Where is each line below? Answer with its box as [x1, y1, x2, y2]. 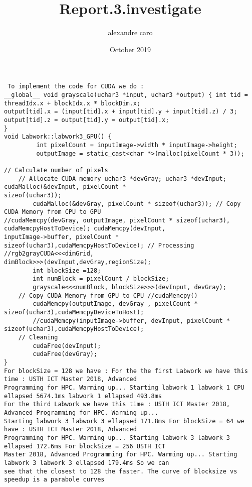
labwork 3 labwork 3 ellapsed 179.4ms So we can [4, 459, 169, 466]
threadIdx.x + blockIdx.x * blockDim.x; [4, 99, 141, 107]
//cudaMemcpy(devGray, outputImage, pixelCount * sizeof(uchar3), [4, 216, 230, 224]
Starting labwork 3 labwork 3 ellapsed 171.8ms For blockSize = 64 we [4, 417, 244, 425]
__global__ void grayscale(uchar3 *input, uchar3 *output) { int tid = [4, 91, 248, 98]
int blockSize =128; [33, 267, 101, 274]
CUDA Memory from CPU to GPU [4, 208, 101, 216]
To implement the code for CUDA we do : [8, 83, 144, 90]
